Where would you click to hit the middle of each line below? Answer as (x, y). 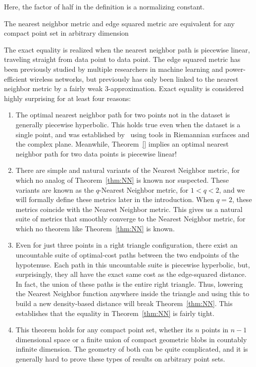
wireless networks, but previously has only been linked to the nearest (134, 79)
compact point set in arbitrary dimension (66, 33)
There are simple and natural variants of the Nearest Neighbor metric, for (128, 170)
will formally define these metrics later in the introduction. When (115, 199)
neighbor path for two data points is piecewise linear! (96, 153)
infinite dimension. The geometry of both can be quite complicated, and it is (132, 349)
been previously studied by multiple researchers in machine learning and (114, 69)
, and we (232, 189)
